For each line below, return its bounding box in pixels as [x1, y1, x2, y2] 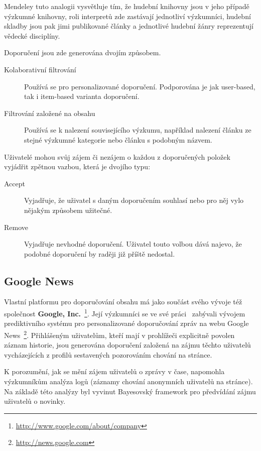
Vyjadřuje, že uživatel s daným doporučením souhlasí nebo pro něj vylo [24, 195, 244, 205]
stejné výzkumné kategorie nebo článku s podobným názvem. [24, 134, 212, 145]
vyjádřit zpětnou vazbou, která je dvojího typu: [4, 161, 151, 172]
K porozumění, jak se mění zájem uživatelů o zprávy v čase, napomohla [4, 366, 225, 377]
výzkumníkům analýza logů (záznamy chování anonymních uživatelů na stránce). [4, 376, 253, 386]
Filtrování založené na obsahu [4, 107, 95, 118]
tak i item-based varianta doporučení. [24, 91, 140, 101]
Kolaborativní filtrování [4, 64, 76, 74]
